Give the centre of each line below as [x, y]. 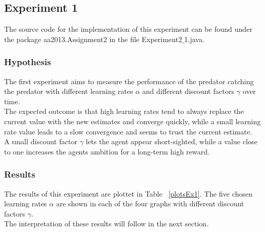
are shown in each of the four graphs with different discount [150, 204]
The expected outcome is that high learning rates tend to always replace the [124, 111]
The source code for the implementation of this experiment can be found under [128, 29]
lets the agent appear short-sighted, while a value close [172, 141]
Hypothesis [28, 62]
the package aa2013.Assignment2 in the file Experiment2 [93, 39]
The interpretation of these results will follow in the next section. [107, 224]
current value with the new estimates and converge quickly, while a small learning [132, 121]
